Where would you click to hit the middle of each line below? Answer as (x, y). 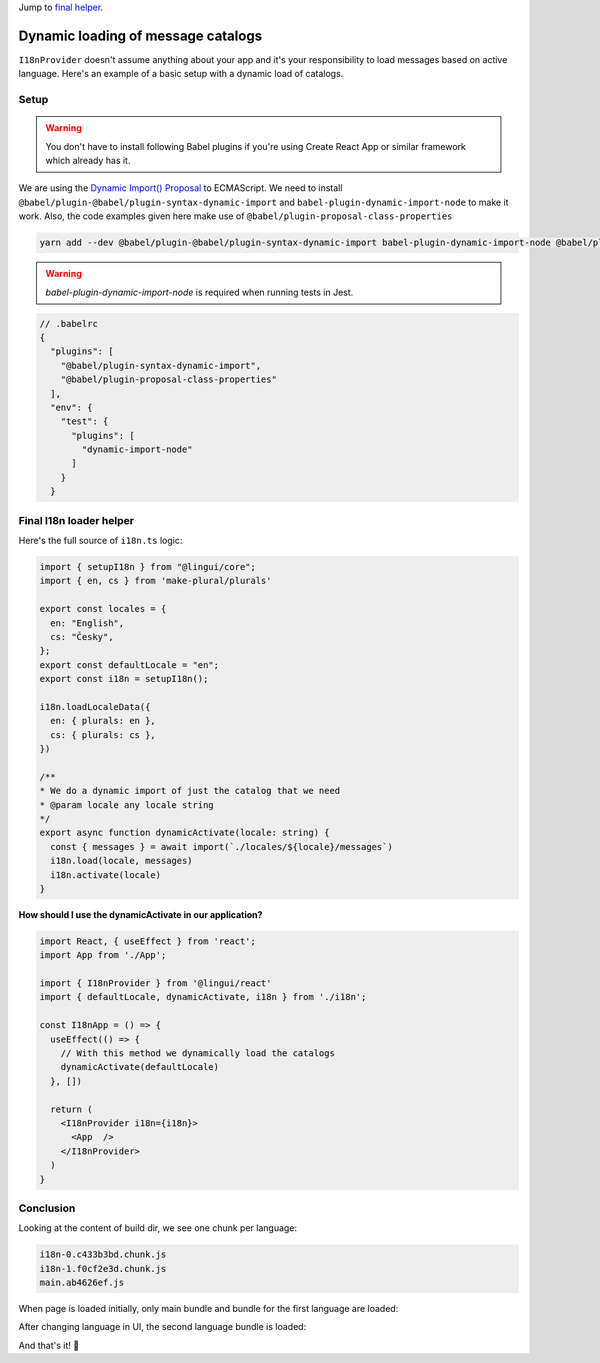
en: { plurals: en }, (103, 721)
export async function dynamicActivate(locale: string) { (184, 833)
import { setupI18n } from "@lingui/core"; (148, 566)
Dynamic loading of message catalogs (140, 35)
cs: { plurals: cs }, (103, 734)
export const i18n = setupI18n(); (124, 679)
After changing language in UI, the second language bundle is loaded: (162, 1327)
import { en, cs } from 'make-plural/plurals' (155, 581)
